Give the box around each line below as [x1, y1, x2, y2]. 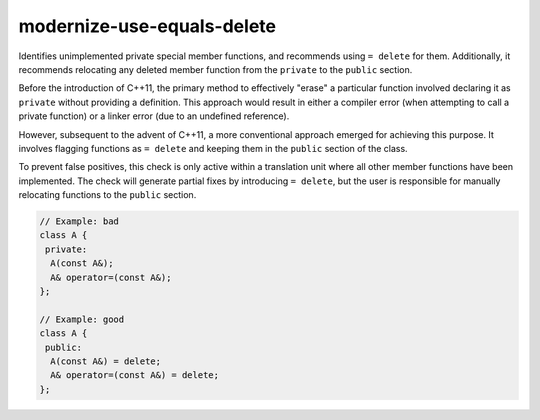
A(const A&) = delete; [50, 355, 162, 367]
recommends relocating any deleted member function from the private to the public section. [18, 63, 413, 75]
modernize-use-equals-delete [18, 15, 277, 37]
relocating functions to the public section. [18, 189, 197, 201]
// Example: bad [39, 216, 120, 227]
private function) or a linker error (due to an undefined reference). [18, 110, 290, 122]
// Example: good [39, 313, 125, 325]
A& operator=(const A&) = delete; [50, 370, 220, 381]
